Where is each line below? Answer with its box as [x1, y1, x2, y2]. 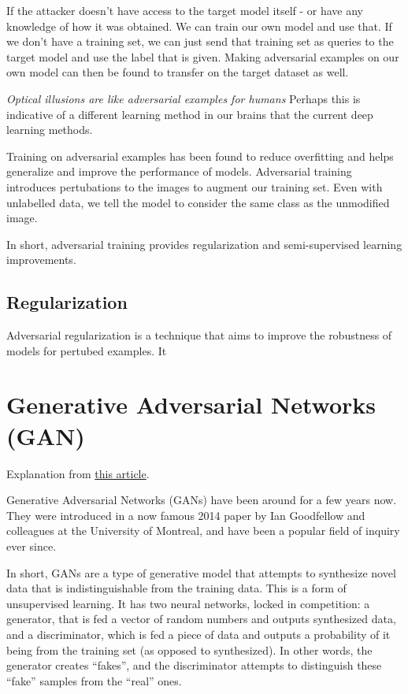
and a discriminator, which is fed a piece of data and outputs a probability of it [6, 625, 391, 642]
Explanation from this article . [6, 465, 150, 481]
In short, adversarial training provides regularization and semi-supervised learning [6, 236, 402, 252]
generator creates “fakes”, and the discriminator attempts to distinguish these [6, 657, 382, 674]
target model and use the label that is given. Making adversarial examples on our [6, 48, 399, 65]
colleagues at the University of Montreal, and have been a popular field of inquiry [6, 522, 400, 539]
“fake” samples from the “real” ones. [6, 672, 182, 688]
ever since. [6, 537, 57, 554]
